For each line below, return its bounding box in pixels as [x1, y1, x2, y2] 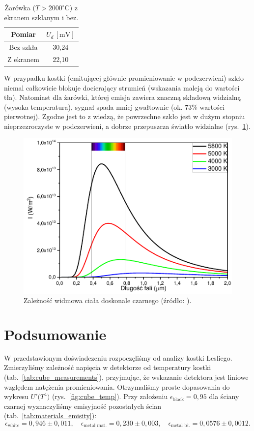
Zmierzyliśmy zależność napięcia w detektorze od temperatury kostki [4, 362, 211, 372]
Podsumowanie [4, 324, 107, 344]
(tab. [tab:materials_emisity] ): [4, 410, 97, 421]
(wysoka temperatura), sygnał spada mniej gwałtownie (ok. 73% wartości [4, 101, 225, 112]
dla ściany [209, 391, 239, 401]
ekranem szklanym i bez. [4, 12, 79, 22]
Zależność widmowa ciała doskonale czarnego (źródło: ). [24, 295, 192, 306]
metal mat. [84, 423, 107, 429]
